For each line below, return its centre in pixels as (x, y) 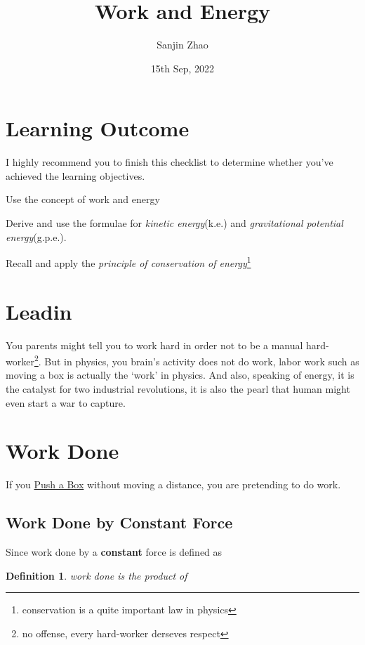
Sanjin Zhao (182, 45)
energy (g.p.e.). (36, 236)
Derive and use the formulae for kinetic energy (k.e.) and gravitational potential (174, 223)
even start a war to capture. (66, 402)
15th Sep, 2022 (182, 68)
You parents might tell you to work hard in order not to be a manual (154, 345)
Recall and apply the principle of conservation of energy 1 (128, 262)
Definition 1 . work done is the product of (97, 575)
